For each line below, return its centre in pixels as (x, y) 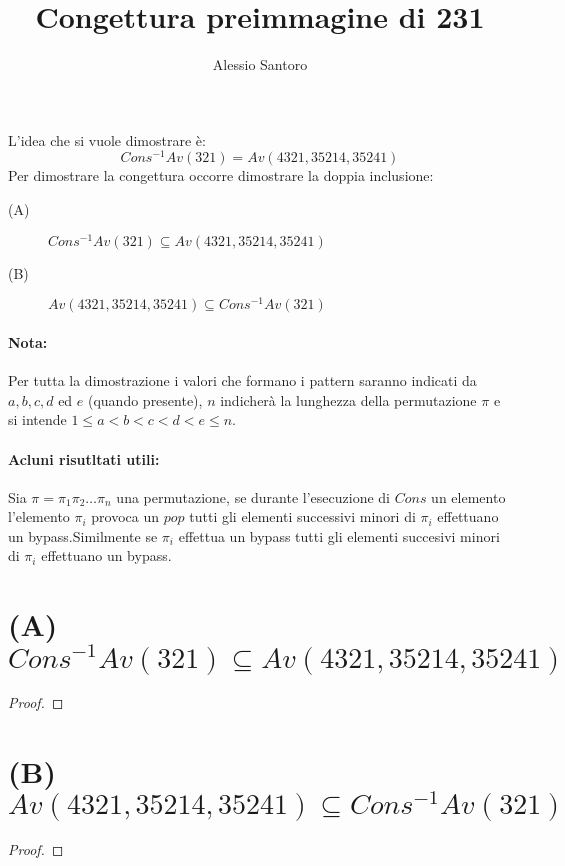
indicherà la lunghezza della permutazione (348, 399)
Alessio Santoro (260, 64)
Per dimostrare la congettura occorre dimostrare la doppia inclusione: (221, 175)
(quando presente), (145, 399)
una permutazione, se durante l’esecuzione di (253, 496)
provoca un (125, 516)
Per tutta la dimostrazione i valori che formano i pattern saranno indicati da (242, 380)
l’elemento (39, 516)
